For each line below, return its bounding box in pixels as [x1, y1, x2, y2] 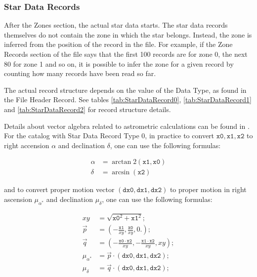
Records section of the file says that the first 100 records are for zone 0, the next [4, 49, 248, 59]
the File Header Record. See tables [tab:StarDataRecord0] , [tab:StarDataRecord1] [4, 94, 252, 105]
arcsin [112, 169, 130, 176]
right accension [4, 140, 49, 150]
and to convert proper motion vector [4, 184, 115, 195]
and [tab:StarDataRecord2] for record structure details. [4, 104, 171, 114]
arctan [112, 158, 131, 166]
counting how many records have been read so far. [4, 68, 156, 79]
